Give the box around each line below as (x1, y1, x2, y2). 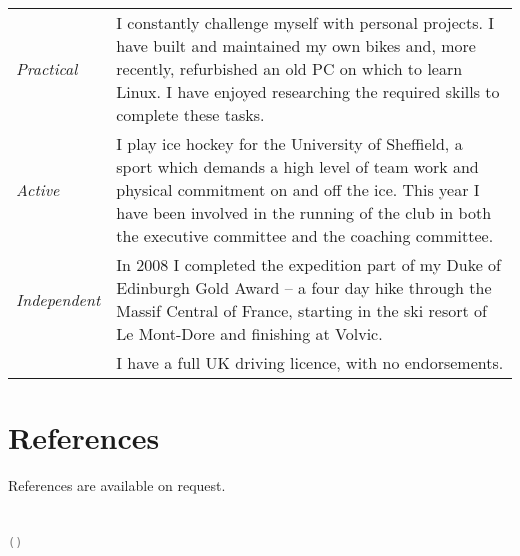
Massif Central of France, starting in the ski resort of (116, 299, 487, 322)
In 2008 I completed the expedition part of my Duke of (116, 253, 501, 276)
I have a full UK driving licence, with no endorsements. (116, 351, 504, 374)
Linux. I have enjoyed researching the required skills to (116, 80, 500, 103)
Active (16, 178, 60, 201)
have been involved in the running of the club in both (116, 201, 492, 224)
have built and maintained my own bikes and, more (116, 34, 476, 57)
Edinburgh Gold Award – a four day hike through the (116, 276, 492, 299)
